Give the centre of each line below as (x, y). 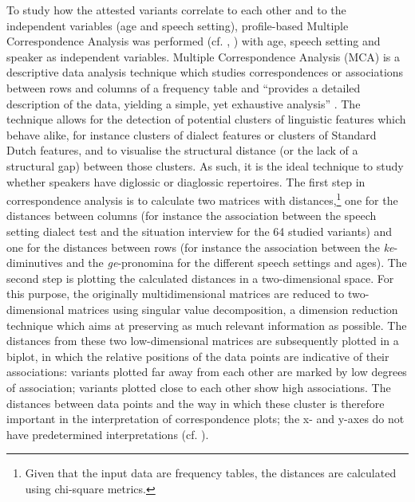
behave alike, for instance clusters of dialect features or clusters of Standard (192, 134)
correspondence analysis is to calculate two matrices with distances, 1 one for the (202, 199)
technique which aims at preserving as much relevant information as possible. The (207, 325)
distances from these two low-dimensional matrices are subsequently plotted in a (203, 341)
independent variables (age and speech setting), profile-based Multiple (178, 25)
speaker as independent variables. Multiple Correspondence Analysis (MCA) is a (204, 56)
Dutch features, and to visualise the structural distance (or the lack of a (182, 150)
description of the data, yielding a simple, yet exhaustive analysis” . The (184, 103)
